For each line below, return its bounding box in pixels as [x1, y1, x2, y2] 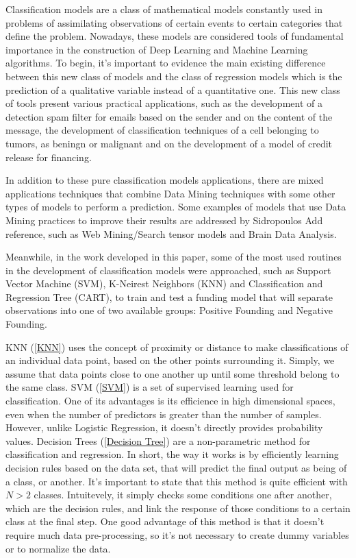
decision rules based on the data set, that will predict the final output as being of [5, 461, 347, 474]
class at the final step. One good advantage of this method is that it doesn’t [5, 514, 325, 529]
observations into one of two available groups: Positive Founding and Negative [5, 303, 333, 317]
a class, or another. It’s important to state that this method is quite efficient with [5, 474, 348, 488]
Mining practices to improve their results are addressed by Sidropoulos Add [5, 213, 323, 227]
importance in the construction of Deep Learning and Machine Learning [5, 42, 308, 56]
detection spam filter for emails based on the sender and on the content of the [5, 109, 333, 123]
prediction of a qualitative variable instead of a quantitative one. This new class [5, 82, 340, 97]
